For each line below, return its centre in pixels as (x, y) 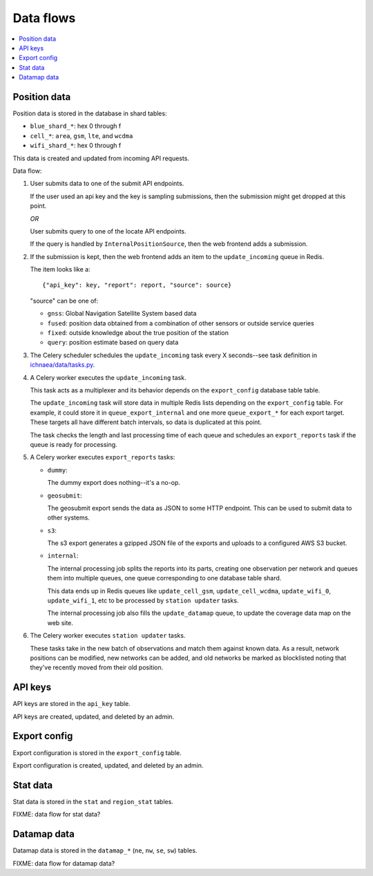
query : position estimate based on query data (113, 343)
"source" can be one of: (64, 301)
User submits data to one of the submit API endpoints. (107, 184)
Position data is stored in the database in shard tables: (90, 113)
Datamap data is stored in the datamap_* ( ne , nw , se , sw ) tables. (105, 850)
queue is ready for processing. (74, 444)
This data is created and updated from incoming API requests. (101, 158)
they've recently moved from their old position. (97, 667)
